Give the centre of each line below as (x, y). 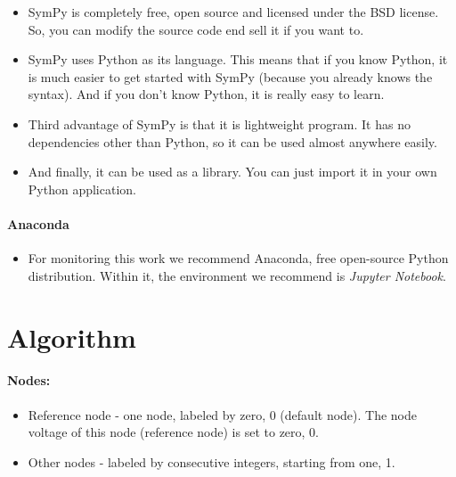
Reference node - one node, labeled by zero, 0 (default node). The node (223, 414)
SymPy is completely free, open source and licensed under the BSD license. (233, 12)
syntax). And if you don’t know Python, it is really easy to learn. (206, 94)
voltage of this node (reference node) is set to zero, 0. (173, 432)
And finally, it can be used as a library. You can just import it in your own (232, 172)
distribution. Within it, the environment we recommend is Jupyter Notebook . (237, 275)
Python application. (82, 189)
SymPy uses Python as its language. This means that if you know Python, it (238, 59)
